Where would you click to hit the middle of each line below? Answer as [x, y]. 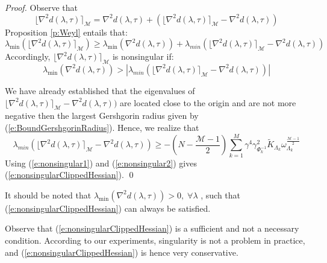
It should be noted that [48, 195]
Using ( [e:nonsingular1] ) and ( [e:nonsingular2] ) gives [101, 163]
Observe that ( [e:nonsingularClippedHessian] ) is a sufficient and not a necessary [152, 228]
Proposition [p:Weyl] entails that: [66, 32]
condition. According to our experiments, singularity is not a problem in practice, [155, 240]
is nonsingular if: [143, 56]
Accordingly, [28, 56]
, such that [221, 195]
